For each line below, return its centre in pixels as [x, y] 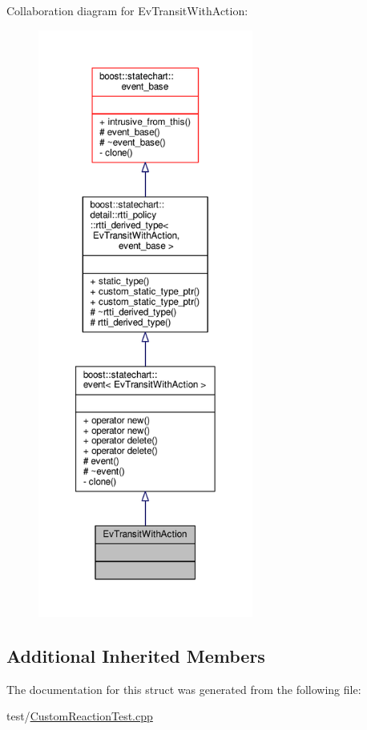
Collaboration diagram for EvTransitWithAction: [127, 10]
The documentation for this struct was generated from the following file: [184, 689]
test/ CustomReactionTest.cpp [80, 716]
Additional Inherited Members [136, 655]
